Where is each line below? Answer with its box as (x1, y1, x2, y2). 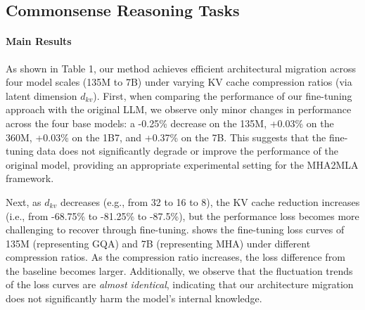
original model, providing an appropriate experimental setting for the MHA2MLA (6, 157, 359, 172)
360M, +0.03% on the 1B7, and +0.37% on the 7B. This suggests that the (6, 129, 326, 144)
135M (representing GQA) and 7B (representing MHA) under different (6, 235, 311, 250)
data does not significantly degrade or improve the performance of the (37, 143, 338, 158)
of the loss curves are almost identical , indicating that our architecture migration (6, 277, 354, 292)
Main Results (6, 34, 72, 49)
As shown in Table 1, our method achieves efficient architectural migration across (6, 60, 356, 75)
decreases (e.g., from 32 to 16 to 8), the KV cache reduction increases (60, 194, 360, 209)
